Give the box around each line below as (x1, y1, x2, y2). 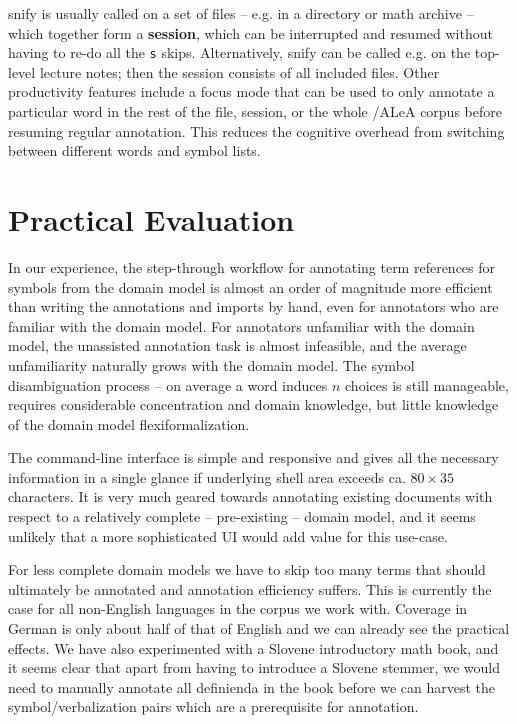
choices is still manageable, (345, 374, 509, 395)
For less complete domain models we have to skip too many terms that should (8, 559, 486, 580)
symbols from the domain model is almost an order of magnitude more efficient (8, 276, 493, 297)
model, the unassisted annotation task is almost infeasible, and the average (8, 335, 467, 356)
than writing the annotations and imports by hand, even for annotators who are (8, 296, 499, 317)
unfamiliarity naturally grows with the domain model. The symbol (8, 354, 415, 375)
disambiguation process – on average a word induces (8, 374, 328, 395)
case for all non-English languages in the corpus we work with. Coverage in (8, 598, 468, 619)
